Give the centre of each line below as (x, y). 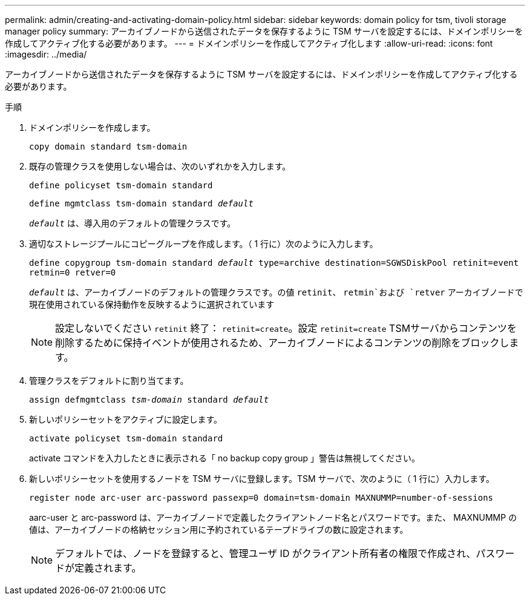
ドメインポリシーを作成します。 (92, 127)
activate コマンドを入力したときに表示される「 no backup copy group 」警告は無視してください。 (225, 458)
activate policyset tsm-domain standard (126, 438)
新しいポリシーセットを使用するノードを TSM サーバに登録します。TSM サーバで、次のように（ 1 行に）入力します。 (262, 479)
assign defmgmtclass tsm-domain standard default (149, 400)
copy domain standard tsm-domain (108, 147)
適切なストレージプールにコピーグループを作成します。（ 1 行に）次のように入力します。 (204, 244)
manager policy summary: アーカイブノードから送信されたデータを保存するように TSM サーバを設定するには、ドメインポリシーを (264, 31)
